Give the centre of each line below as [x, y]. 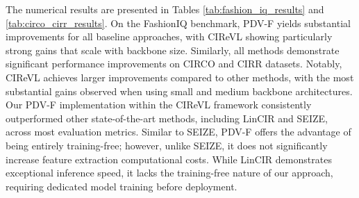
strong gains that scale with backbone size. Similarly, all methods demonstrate [173, 50]
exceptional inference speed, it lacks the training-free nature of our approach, [169, 173]
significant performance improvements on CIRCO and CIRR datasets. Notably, [174, 64]
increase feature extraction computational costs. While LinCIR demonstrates [169, 159]
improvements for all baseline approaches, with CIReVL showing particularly [169, 36]
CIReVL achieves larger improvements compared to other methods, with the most [180, 77]
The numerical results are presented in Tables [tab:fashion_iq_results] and [165, 9]
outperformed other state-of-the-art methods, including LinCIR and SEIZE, [167, 118]
